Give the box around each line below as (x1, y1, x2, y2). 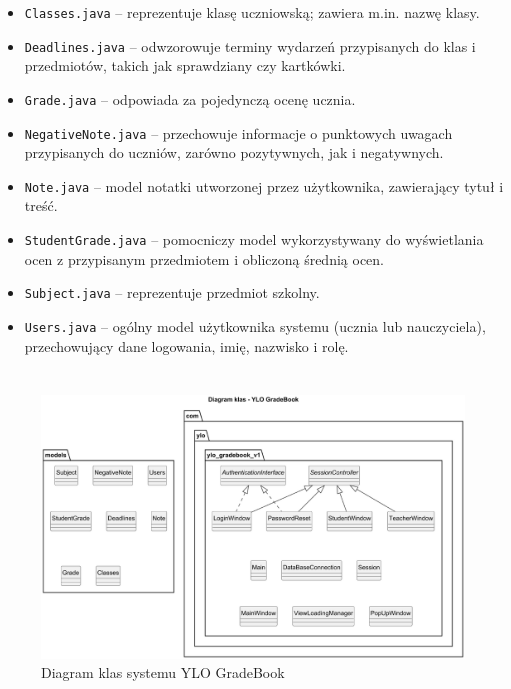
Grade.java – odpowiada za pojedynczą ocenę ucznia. (24, 88, 356, 109)
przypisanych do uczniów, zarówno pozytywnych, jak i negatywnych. (24, 142, 444, 163)
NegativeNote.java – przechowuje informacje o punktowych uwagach (24, 122, 453, 143)
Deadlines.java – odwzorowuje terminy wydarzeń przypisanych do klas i (24, 35, 476, 56)
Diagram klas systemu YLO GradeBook (41, 662, 285, 683)
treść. (24, 195, 58, 216)
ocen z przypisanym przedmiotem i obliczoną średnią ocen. (24, 248, 384, 269)
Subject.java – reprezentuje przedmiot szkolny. (24, 282, 320, 303)
